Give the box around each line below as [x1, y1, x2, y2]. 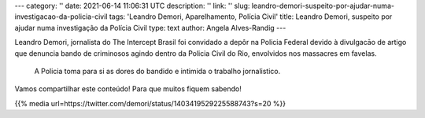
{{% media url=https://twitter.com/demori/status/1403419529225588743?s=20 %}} [14, 98, 286, 108]
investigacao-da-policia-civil [14, 12, 108, 21]
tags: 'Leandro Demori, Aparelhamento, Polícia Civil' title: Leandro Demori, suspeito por [109, 12, 393, 21]
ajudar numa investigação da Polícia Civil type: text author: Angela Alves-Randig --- [14, 23, 286, 32]
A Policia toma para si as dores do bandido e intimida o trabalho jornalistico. [34, 66, 281, 76]
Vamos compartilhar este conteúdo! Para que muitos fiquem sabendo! [14, 84, 242, 94]
